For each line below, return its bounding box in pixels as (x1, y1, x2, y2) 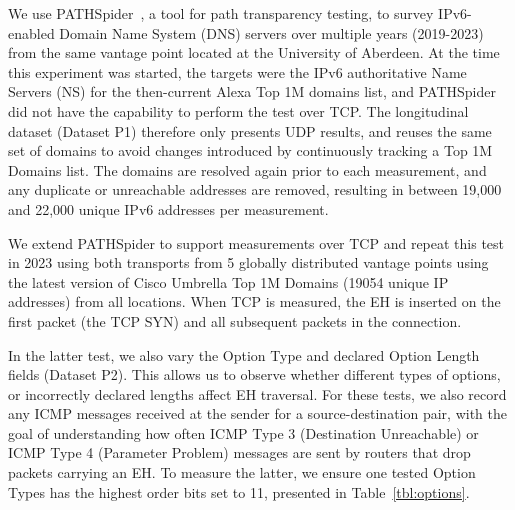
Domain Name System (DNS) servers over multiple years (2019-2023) (59, 22, 484, 43)
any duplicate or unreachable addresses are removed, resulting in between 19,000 (8, 179, 502, 200)
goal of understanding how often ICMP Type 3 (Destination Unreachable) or (8, 422, 479, 443)
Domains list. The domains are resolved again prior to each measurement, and (8, 159, 487, 180)
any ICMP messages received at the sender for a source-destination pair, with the (8, 403, 507, 424)
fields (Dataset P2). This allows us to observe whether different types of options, (8, 364, 501, 385)
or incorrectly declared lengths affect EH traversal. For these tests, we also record (8, 383, 507, 404)
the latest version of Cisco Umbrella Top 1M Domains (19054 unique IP (8, 271, 449, 292)
